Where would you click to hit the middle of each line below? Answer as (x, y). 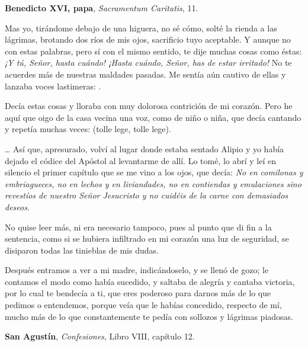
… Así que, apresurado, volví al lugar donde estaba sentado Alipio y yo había (145, 148)
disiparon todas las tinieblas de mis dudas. (82, 250)
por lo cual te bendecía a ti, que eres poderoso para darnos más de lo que (138, 293)
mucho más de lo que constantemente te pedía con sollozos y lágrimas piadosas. (149, 316)
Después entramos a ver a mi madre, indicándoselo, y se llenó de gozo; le (137, 270)
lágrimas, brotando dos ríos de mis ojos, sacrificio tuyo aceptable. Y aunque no (148, 39)
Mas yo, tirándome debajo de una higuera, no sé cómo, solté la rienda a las (141, 28)
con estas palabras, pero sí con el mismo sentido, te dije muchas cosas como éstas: (153, 51)
